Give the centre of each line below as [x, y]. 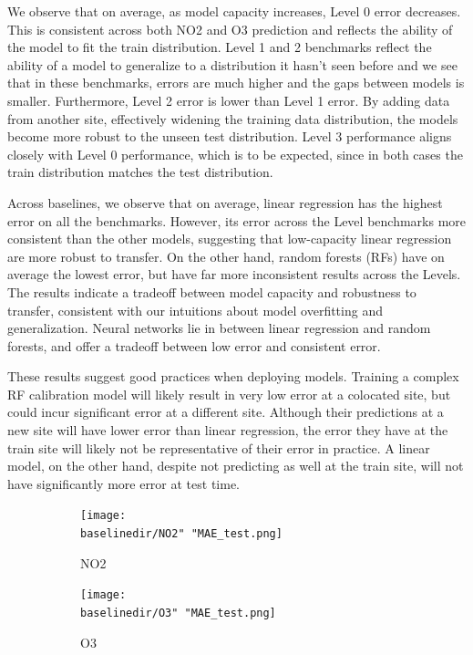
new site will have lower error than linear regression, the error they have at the [228, 430]
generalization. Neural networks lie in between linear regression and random [219, 328]
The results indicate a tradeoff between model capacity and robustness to [212, 291]
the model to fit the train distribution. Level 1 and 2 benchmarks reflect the [220, 47]
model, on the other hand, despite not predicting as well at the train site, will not [236, 466]
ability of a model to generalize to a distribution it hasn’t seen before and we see [232, 64]
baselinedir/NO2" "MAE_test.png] [181, 534]
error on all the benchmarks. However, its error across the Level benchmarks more [237, 220]
